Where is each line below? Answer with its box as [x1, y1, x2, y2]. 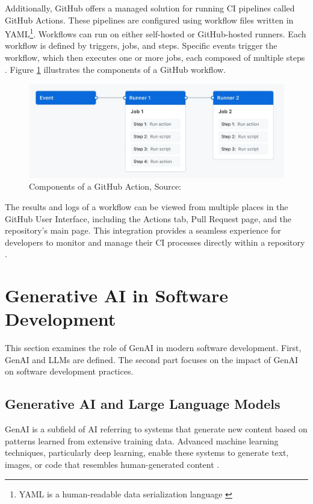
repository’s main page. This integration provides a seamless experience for [5, 224, 281, 237]
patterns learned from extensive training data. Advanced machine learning [5, 434, 279, 447]
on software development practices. [5, 365, 134, 378]
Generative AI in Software [5, 283, 228, 308]
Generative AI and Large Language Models [5, 394, 280, 413]
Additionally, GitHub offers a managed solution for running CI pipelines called [5, 2, 295, 14]
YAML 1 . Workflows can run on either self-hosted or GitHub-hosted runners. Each [5, 26, 306, 40]
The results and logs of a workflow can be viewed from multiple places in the [5, 200, 288, 213]
